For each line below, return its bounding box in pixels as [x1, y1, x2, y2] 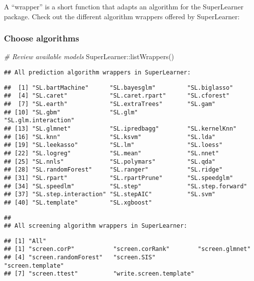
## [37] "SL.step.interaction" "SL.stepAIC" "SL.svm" [4, 191, 216, 198]
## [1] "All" [4, 237, 46, 245]
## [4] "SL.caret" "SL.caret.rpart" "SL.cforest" [4, 92, 230, 100]
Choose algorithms [4, 32, 79, 44]
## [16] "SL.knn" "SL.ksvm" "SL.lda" [4, 133, 216, 140]
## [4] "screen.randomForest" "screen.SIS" [4, 254, 156, 261]
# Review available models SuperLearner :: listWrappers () [4, 51, 174, 62]
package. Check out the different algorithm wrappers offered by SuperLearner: [4, 11, 240, 21]
